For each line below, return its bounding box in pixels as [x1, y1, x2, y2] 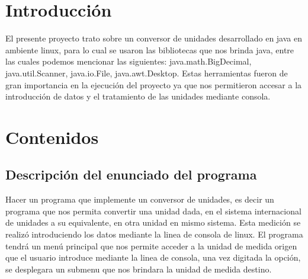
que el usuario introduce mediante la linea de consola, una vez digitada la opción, [5, 251, 301, 264]
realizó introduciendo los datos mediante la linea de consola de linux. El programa [5, 228, 303, 240]
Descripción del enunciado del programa [5, 165, 257, 184]
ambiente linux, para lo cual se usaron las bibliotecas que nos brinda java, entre [5, 43, 294, 56]
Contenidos [5, 124, 99, 149]
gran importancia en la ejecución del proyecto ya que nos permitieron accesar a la [5, 78, 302, 91]
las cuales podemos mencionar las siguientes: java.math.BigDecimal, [5, 55, 252, 68]
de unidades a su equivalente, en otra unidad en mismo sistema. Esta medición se [5, 216, 301, 229]
